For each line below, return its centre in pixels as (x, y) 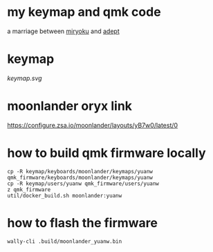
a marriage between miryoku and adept (63, 31)
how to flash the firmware (82, 223)
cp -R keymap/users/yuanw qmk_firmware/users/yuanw (83, 184)
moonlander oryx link (70, 106)
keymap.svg (25, 78)
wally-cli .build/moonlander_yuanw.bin (65, 241)
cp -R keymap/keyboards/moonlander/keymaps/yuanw (80, 171)
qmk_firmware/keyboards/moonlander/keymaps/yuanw (80, 177)
